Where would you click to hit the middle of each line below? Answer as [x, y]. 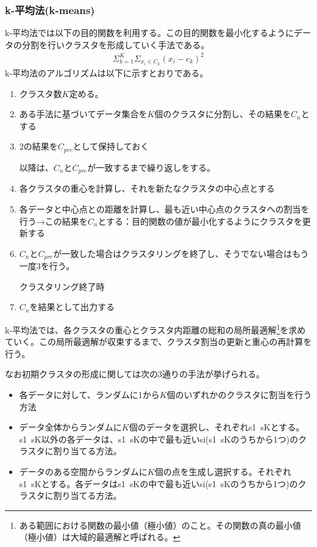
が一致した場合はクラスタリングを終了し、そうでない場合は [173, 253]
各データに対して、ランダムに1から [89, 394]
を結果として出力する [72, 307]
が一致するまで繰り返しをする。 [151, 167]
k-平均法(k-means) [50, 9]
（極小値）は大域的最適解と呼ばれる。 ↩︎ [100, 537]
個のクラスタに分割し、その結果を [223, 114]
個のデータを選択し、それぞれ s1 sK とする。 [217, 427]
